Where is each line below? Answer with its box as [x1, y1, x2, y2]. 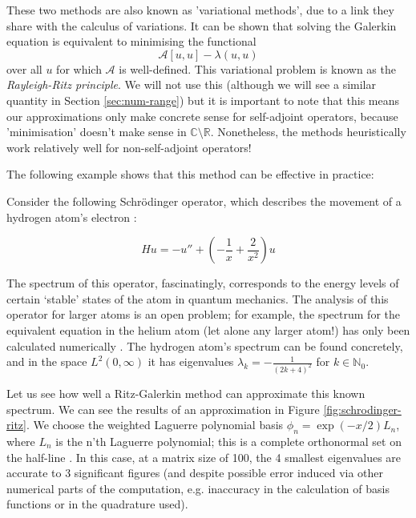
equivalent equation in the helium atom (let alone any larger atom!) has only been [6, 321, 410, 338]
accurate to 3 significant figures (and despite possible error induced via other [6, 464, 384, 481]
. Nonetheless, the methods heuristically [210, 123, 406, 140]
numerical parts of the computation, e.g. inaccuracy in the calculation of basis [6, 480, 390, 496]
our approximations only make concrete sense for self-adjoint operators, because [6, 107, 398, 124]
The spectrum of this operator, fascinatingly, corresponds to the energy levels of [6, 275, 399, 291]
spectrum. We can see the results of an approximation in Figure [6, 400, 320, 417]
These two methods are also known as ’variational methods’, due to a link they [6, 2, 394, 18]
